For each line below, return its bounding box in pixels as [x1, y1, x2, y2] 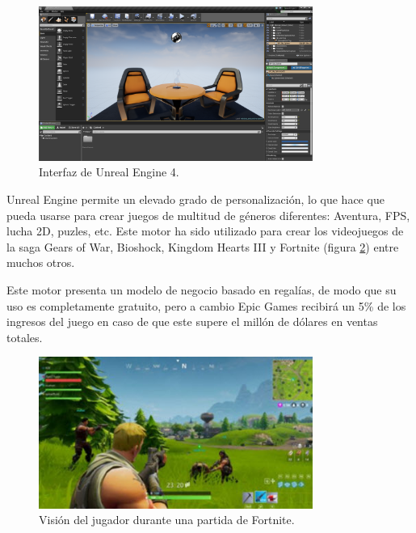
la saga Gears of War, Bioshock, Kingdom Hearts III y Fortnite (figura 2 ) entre [6, 238, 399, 255]
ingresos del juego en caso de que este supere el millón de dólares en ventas [6, 313, 378, 330]
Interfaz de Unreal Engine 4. [39, 163, 179, 180]
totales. [6, 328, 43, 345]
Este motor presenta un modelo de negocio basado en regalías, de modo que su [6, 281, 397, 298]
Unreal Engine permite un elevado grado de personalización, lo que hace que [6, 190, 384, 207]
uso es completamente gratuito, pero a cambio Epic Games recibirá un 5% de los [6, 297, 406, 314]
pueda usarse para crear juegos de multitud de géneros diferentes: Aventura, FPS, [6, 206, 410, 223]
